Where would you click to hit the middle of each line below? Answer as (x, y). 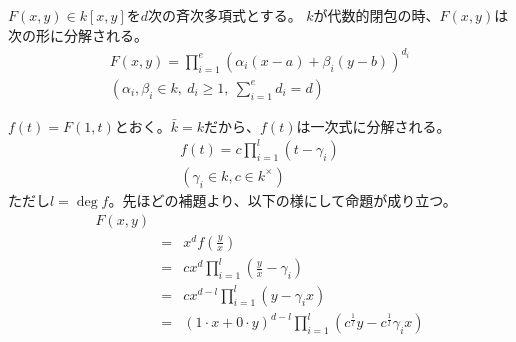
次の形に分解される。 (78, 34)
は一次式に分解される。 (373, 125)
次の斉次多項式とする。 (225, 15)
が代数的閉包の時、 (376, 15)
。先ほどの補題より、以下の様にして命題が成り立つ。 (282, 199)
